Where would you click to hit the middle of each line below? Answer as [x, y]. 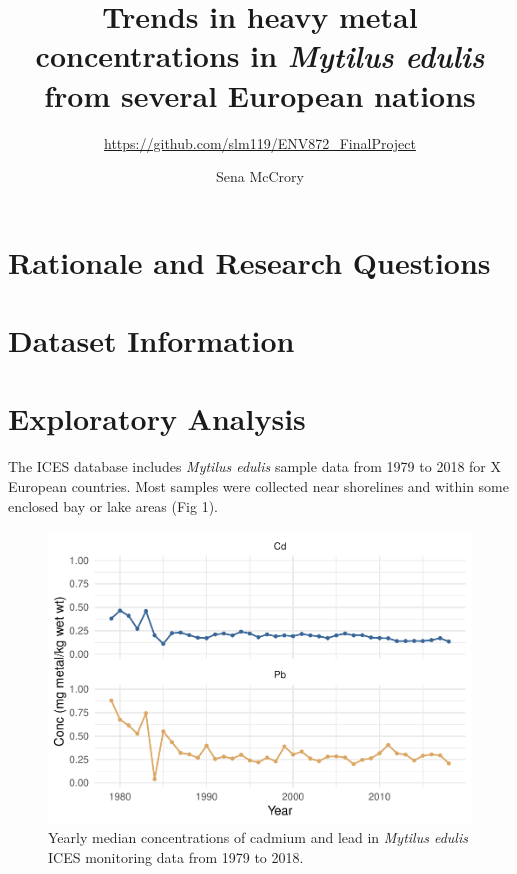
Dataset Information [151, 340]
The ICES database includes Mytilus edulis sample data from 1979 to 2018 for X [254, 466]
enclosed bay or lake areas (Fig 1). [113, 505]
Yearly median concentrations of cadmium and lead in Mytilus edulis [258, 837]
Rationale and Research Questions [249, 261]
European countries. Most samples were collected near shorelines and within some [259, 485]
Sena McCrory [260, 176]
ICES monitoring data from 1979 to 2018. [176, 856]
